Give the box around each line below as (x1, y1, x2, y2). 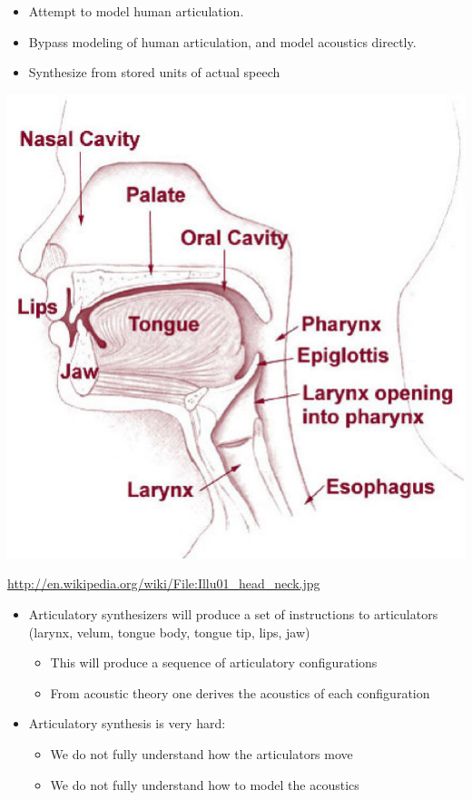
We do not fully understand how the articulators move (50, 744, 353, 763)
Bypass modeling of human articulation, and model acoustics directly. (28, 32, 417, 51)
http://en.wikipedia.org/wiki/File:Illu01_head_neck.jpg (7, 574, 320, 593)
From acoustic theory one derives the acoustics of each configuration (50, 683, 430, 702)
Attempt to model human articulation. (28, 2, 244, 20)
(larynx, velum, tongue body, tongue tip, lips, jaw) (28, 622, 310, 641)
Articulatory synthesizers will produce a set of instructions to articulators (28, 604, 438, 623)
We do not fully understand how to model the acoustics (50, 775, 359, 794)
